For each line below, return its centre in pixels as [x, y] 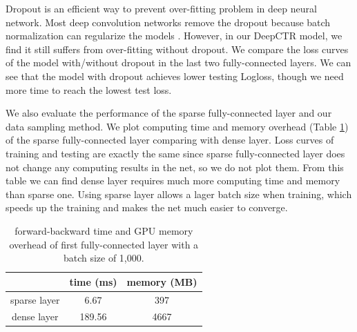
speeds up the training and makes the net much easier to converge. [147, 207]
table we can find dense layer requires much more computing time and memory [173, 180]
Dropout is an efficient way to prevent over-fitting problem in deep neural [161, 8]
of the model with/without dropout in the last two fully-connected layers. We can [178, 62]
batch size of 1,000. [104, 258]
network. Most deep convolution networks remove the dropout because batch [168, 22]
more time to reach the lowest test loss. [89, 89]
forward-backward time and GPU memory [104, 230]
